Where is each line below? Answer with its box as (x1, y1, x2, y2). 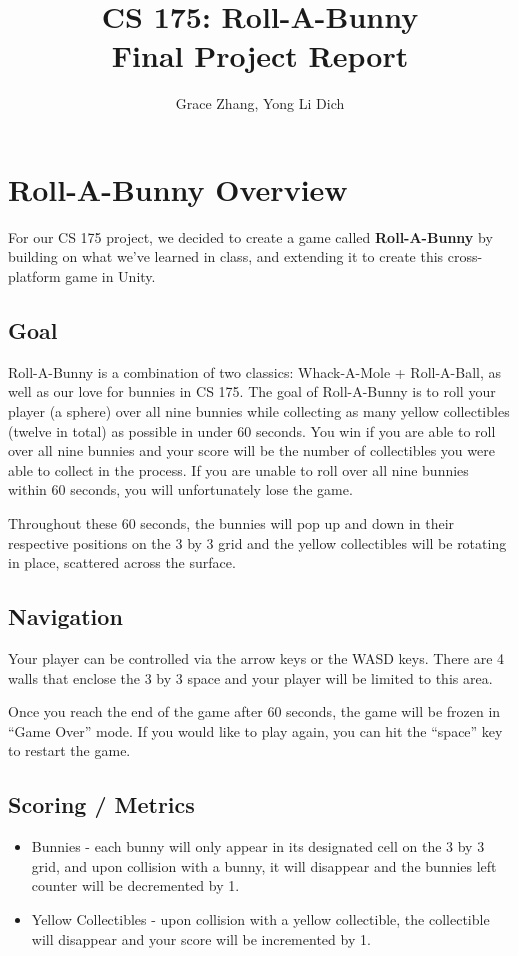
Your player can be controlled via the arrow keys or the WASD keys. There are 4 (8, 647, 505, 668)
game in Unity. (65, 266, 156, 287)
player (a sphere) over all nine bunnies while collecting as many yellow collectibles (8, 401, 510, 422)
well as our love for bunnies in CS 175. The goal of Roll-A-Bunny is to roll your (8, 381, 496, 402)
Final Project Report (111, 35, 409, 76)
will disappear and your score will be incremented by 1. (31, 928, 371, 949)
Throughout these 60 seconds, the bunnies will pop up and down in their (8, 512, 455, 533)
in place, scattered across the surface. (8, 552, 236, 573)
